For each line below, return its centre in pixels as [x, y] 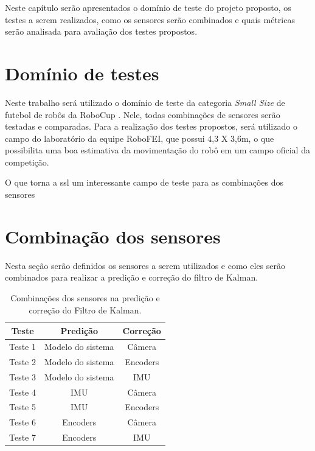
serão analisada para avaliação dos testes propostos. [101, 31]
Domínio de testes [82, 73]
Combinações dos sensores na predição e [85, 297]
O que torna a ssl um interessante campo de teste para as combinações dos [144, 182]
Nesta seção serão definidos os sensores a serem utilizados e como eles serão [145, 265]
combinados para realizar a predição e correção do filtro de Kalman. [132, 277]
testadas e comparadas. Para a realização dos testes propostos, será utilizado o [151, 126]
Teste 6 [23, 422]
